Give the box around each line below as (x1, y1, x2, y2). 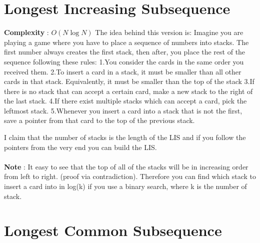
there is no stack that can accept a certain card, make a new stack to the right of (4, 85, 253, 96)
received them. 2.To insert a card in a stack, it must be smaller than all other (4, 66, 241, 76)
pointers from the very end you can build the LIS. (4, 141, 157, 152)
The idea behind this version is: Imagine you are (95, 27, 243, 37)
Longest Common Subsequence (4, 220, 222, 240)
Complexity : (4, 27, 49, 37)
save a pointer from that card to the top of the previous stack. (4, 115, 195, 125)
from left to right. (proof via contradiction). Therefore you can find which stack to (4, 171, 256, 181)
